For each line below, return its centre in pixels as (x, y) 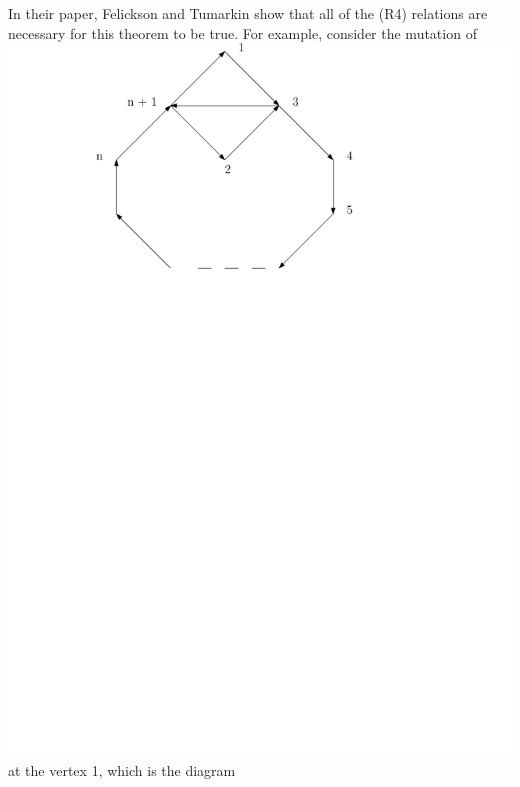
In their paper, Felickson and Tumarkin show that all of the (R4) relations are (248, 13)
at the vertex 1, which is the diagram (122, 769)
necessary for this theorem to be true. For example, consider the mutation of (242, 32)
